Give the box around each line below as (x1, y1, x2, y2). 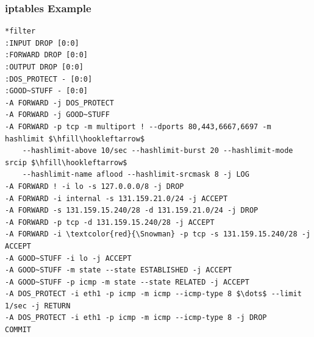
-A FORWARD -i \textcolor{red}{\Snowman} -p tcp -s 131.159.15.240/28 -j (5, 230, 311, 239)
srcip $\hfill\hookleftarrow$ (5, 158, 127, 167)
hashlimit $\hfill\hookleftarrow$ (5, 134, 145, 143)
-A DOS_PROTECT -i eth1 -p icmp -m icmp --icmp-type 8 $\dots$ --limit (5, 289, 302, 299)
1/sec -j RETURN (5, 301, 71, 310)
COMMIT (5, 325, 31, 335)
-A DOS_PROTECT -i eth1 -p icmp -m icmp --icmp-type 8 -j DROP (5, 313, 267, 322)
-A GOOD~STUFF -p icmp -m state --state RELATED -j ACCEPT (5, 277, 249, 286)
